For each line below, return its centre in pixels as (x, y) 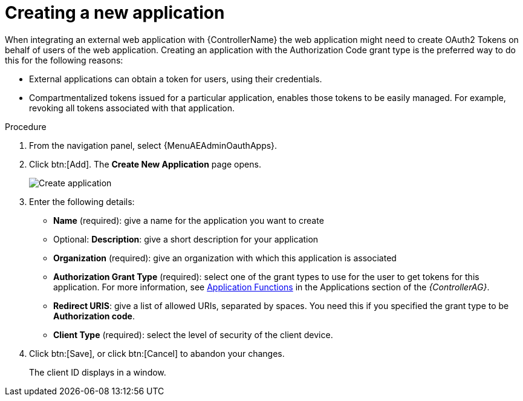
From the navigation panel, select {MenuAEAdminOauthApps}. (153, 145)
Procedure (26, 126)
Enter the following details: (82, 201)
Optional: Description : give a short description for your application (186, 239)
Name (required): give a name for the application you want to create (189, 220)
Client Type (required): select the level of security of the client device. (193, 334)
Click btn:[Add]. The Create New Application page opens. (145, 164)
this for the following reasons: (64, 60)
